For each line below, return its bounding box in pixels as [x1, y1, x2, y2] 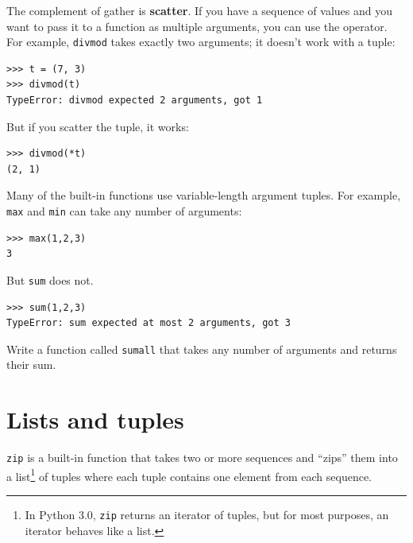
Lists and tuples [6, 403, 184, 436]
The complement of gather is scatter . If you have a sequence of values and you [6, 2, 392, 18]
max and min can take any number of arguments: [6, 203, 242, 219]
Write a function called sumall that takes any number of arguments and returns [6, 340, 397, 357]
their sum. [6, 356, 56, 373]
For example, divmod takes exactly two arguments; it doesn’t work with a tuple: [6, 33, 396, 50]
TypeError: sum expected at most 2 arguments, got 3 [6, 317, 291, 329]
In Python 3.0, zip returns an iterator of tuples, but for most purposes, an [25, 506, 389, 522]
